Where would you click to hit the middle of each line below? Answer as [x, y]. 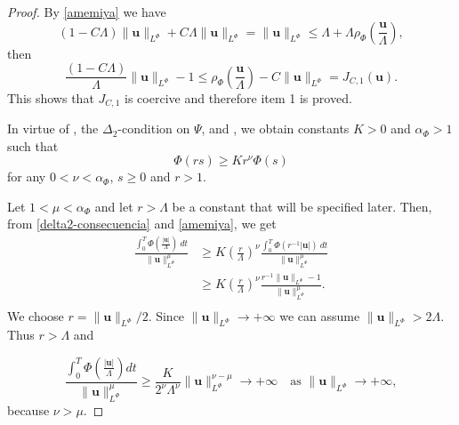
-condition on [154, 128]
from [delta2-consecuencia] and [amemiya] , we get [142, 224]
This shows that [51, 97]
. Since [166, 315]
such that [33, 145]
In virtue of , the [53, 128]
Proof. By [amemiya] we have [87, 12]
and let [114, 206]
